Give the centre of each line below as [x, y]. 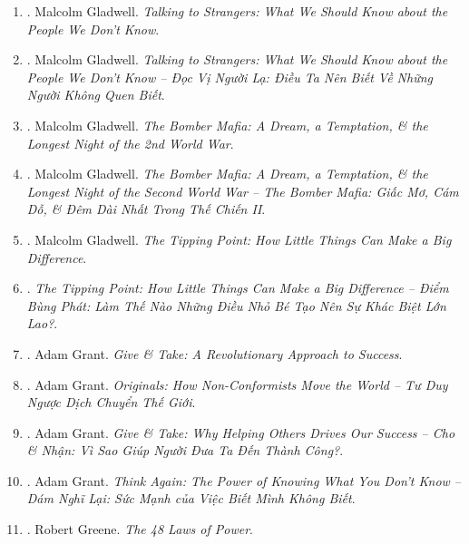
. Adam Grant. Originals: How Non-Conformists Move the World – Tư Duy [237, 384]
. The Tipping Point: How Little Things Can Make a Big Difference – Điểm [238, 288]
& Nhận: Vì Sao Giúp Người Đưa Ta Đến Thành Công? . [185, 450]
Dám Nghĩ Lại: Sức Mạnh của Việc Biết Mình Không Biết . [191, 498]
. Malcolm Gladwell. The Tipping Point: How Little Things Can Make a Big [239, 239]
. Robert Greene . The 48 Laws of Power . [140, 529]
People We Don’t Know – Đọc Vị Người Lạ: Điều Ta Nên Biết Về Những [230, 77]
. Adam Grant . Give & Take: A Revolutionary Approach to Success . [215, 353]
